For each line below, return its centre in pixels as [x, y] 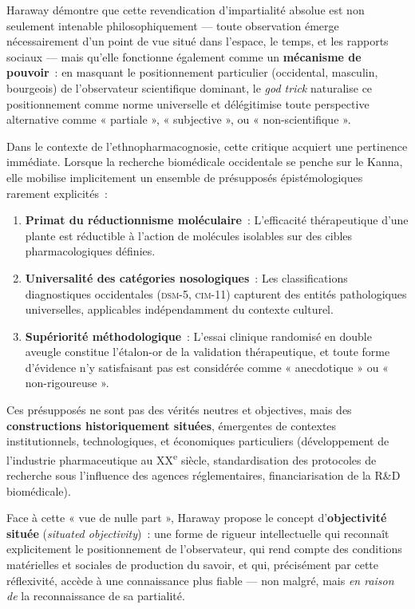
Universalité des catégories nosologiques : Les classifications [186, 277]
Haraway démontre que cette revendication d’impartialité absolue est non [186, 10]
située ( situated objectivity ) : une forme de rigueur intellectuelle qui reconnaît [198, 533]
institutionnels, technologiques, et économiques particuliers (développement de [198, 441]
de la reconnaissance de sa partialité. [96, 596]
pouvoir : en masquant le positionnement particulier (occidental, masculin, [192, 72]
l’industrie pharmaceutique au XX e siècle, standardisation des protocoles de [192, 458]
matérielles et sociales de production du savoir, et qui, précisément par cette [193, 565]
